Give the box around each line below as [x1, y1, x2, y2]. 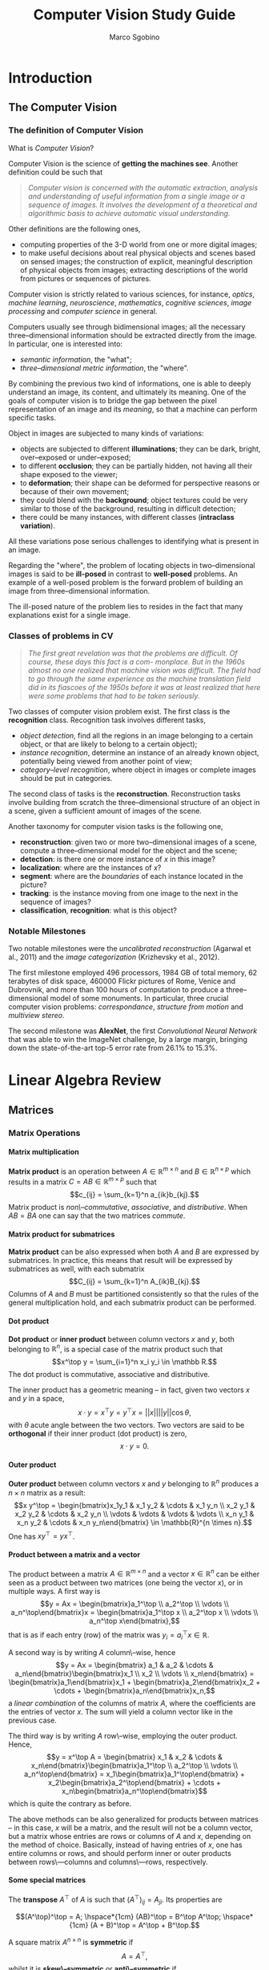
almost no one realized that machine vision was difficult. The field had [27, 665, 261, 675]
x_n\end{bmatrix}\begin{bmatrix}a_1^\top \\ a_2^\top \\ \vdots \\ [30, 1760, 239, 1770]
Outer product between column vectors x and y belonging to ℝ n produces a [8, 1477, 259, 1488]
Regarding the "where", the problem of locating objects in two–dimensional [8, 560, 255, 570]
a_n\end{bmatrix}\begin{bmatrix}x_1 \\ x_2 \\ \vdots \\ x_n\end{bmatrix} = [14, 1669, 255, 1678]
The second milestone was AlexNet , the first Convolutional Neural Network [8, 1026, 258, 1036]
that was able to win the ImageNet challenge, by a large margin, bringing [8, 1035, 248, 1044]
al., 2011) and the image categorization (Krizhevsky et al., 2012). [8, 952, 220, 962]
